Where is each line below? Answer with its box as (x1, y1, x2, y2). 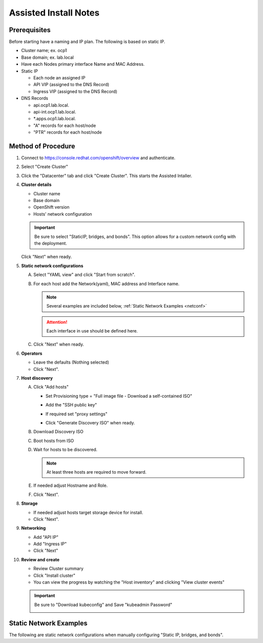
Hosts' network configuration (33, 211, 92, 217)
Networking (21, 525, 46, 531)
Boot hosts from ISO (33, 438, 74, 443)
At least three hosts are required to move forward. (46, 469, 147, 475)
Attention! (46, 319, 68, 325)
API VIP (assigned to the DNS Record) (33, 82, 110, 88)
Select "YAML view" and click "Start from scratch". (33, 272, 135, 277)
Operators (21, 350, 42, 356)
